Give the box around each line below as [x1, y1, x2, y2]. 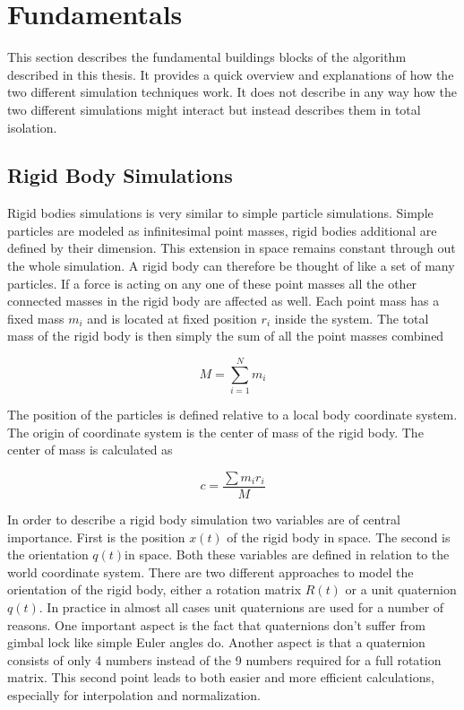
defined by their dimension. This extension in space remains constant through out [7, 238, 456, 257]
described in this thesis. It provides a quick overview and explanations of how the [7, 65, 454, 83]
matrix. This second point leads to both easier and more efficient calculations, [7, 668, 434, 687]
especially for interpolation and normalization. [7, 685, 261, 704]
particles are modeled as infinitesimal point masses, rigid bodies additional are [7, 221, 437, 239]
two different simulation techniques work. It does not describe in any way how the [7, 82, 458, 101]
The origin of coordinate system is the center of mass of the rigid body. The [7, 422, 424, 441]
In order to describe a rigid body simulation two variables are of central [7, 510, 400, 529]
